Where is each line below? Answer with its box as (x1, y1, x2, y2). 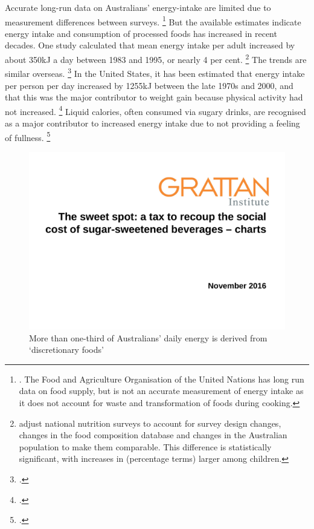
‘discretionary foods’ (29, 343, 104, 356)
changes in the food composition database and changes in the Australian (19, 429, 287, 441)
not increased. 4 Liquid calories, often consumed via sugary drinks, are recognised (5, 103, 306, 117)
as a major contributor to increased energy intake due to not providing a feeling (5, 116, 300, 129)
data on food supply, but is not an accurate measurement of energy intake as (19, 384, 304, 397)
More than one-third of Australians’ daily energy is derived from (29, 331, 268, 344)
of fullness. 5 (5, 129, 51, 143)
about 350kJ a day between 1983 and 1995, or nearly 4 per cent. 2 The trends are (5, 51, 307, 65)
